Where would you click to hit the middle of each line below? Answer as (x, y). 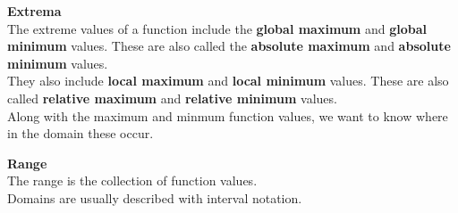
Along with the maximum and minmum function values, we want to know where (228, 115)
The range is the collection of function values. (132, 180)
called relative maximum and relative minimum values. (172, 98)
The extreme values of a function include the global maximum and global (217, 28)
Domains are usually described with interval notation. (155, 197)
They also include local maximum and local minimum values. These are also (228, 81)
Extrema (34, 11)
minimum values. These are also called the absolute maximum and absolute (229, 46)
